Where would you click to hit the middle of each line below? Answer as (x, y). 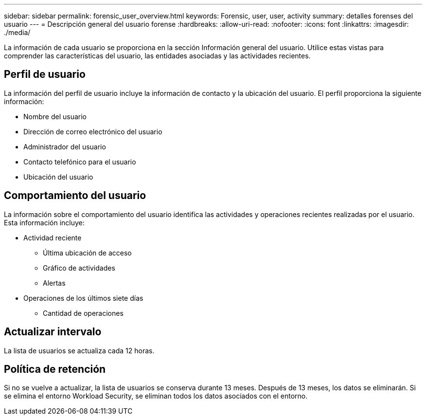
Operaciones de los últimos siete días (83, 298)
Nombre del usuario (55, 116)
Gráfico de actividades (79, 268)
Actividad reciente (53, 237)
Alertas (54, 283)
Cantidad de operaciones (83, 313)
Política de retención (55, 369)
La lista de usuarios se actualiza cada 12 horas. (79, 350)
